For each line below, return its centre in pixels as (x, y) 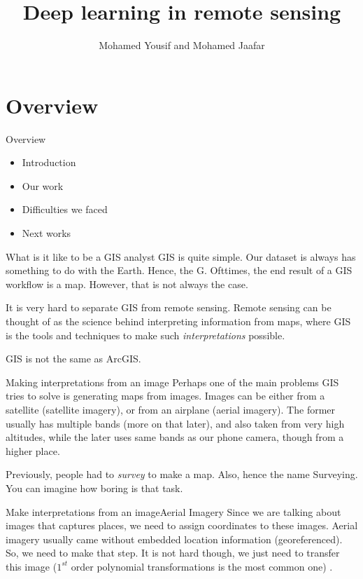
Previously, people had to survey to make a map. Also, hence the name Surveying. (182, 474)
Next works (47, 233)
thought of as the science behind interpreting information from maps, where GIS (178, 321)
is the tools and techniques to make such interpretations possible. (145, 335)
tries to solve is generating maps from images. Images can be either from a (165, 396)
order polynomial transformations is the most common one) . (202, 566)
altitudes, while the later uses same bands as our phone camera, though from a (175, 437)
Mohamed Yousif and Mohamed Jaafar (182, 45)
